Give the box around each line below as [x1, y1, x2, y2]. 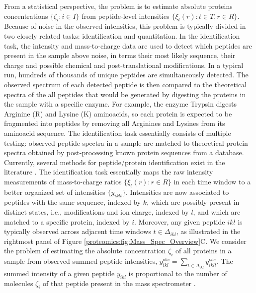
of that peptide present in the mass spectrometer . [43, 278, 196, 289]
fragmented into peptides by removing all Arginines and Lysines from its [4, 118, 225, 128]
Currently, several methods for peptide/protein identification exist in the [4, 157, 225, 167]
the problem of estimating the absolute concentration [4, 245, 166, 256]
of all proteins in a [175, 245, 232, 256]
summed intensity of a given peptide [4, 268, 115, 278]
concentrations [4, 10, 48, 21]
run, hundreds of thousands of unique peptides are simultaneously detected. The [4, 69, 249, 80]
